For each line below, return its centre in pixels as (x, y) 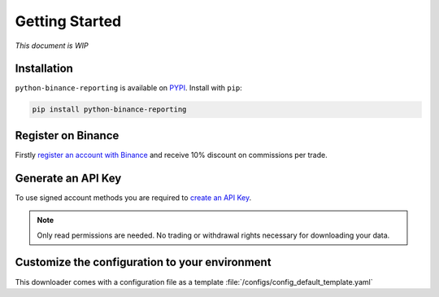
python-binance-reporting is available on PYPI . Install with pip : (129, 88)
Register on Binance (67, 135)
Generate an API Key (68, 178)
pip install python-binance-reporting (109, 109)
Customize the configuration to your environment (143, 262)
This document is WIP (52, 46)
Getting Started (68, 21)
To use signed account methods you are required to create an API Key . (133, 197)
